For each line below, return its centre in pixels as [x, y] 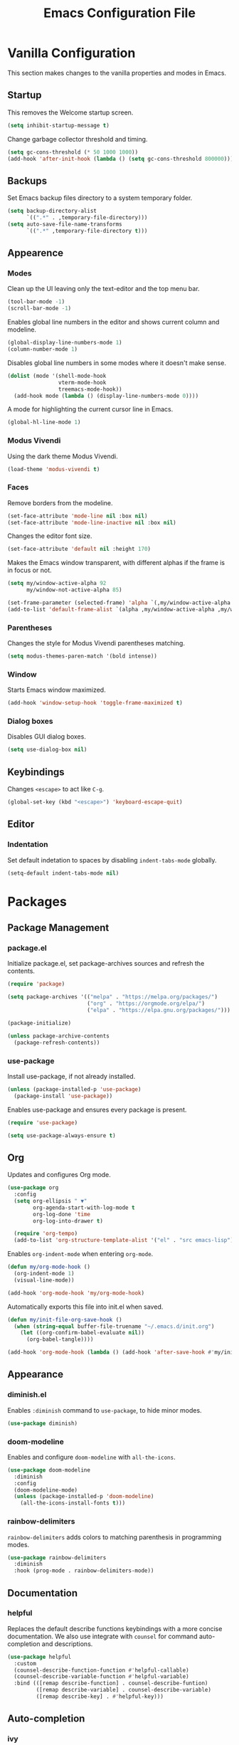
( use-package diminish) [43, 1423]
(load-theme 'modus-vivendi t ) [54, 469]
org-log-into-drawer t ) [68, 1221]
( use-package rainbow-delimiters [57, 1557]
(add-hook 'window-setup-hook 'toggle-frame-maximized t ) [95, 703]
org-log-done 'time [62, 1214]
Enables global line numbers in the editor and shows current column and [113, 322]
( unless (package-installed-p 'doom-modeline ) [84, 1497]
